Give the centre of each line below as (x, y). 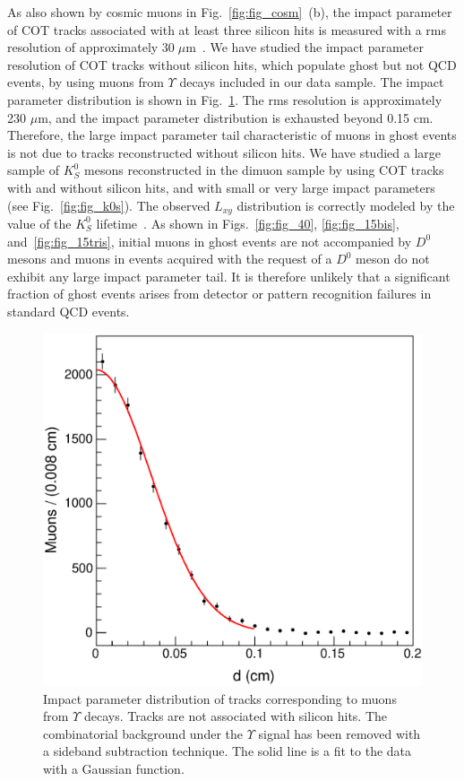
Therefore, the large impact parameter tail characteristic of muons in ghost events (232, 135)
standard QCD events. (69, 311)
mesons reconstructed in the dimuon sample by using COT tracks (264, 170)
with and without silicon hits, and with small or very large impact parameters (221, 187)
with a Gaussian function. (114, 768)
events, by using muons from (86, 82)
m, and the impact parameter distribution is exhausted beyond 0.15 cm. (236, 117)
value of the (39, 223)
